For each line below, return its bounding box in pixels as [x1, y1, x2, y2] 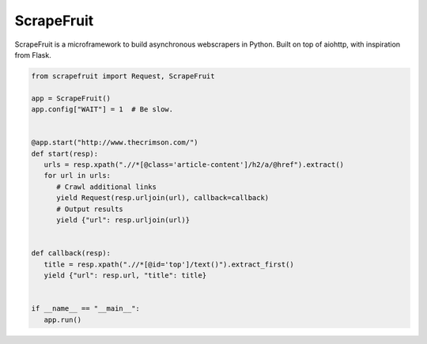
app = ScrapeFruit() [31, 93, 111, 103]
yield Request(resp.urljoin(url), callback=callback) [56, 194, 270, 202]
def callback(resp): [31, 249, 111, 258]
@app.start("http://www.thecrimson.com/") [31, 138, 198, 147]
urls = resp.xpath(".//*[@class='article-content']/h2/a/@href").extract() [43, 161, 344, 169]
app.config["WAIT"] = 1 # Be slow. [31, 105, 174, 114]
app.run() [43, 315, 82, 324]
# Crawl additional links [56, 182, 157, 191]
